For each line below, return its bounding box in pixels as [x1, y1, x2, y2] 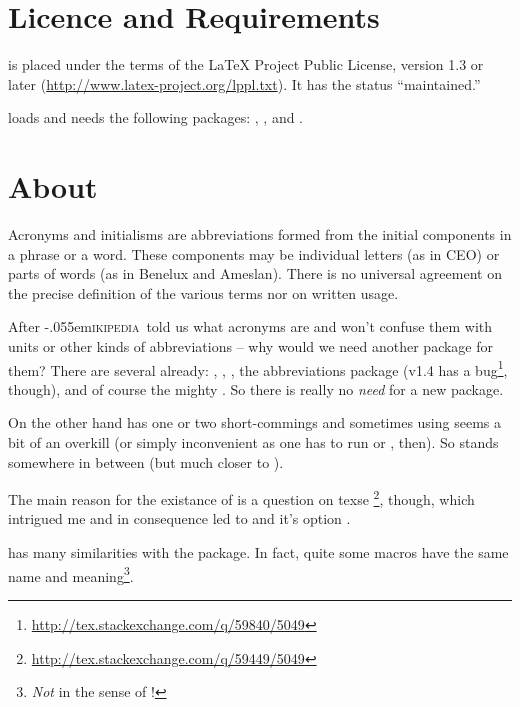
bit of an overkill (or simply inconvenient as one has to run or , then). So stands [8, 432, 499, 453]
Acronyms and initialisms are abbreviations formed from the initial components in [8, 224, 512, 245]
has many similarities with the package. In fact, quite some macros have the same [8, 542, 509, 563]
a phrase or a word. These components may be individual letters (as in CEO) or [8, 243, 500, 264]
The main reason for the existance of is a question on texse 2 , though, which [8, 486, 475, 509]
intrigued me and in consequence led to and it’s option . [8, 508, 351, 529]
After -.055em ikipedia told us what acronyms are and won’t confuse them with [8, 316, 493, 337]
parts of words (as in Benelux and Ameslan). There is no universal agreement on [8, 263, 502, 284]
